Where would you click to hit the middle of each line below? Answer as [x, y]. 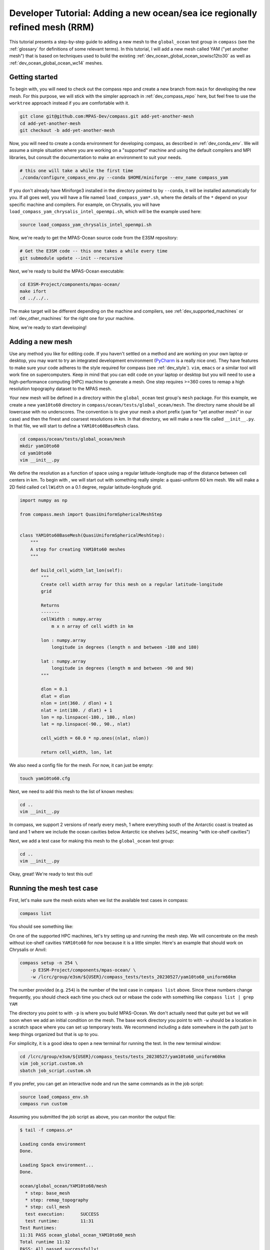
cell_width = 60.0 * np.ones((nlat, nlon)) [95, 738]
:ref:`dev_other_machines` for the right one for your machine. [72, 318]
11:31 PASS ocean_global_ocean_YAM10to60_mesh [78, 1235]
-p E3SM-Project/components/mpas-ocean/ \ [83, 970]
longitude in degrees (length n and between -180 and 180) [125, 647]
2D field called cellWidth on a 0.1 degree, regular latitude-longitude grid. [85, 487]
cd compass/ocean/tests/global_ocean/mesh [72, 439]
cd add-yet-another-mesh [50, 123]
